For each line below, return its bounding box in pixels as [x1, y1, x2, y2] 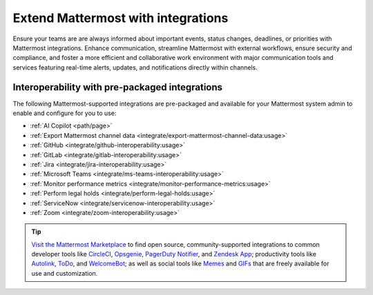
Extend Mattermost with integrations [12, 10, 229, 26]
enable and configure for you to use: [12, 109, 117, 117]
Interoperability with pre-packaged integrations [12, 81, 223, 93]
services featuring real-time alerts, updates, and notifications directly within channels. [12, 63, 258, 72]
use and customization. [31, 269, 98, 277]
